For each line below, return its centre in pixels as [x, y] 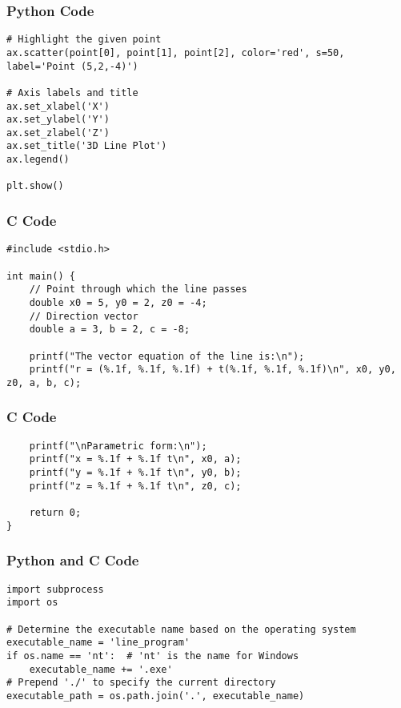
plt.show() [35, 186]
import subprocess [55, 589]
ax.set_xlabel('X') [58, 106]
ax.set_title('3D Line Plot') [87, 146]
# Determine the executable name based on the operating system [181, 629]
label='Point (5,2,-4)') [72, 66]
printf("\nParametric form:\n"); [118, 446]
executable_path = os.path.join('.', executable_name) [156, 696]
